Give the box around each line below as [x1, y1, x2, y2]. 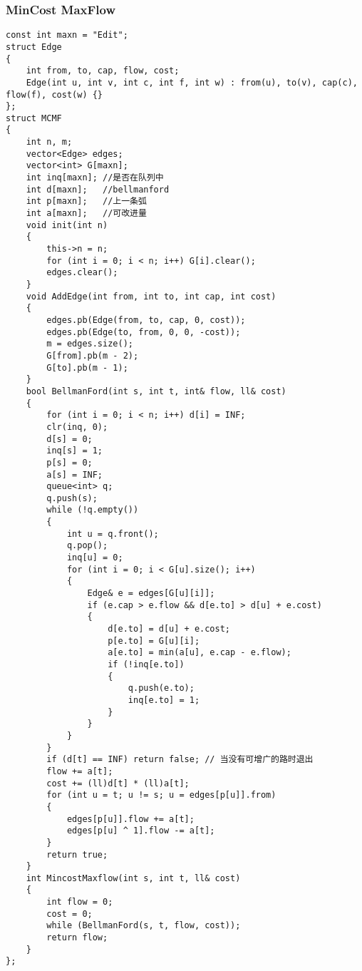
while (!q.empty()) [46, 505, 139, 515]
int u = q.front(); [66, 528, 159, 539]
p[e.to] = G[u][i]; [108, 635, 200, 646]
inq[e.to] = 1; [128, 694, 200, 705]
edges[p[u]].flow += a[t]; [66, 813, 195, 824]
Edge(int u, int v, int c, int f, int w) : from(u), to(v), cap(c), [26, 77, 358, 88]
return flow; [46, 933, 108, 943]
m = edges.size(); [46, 339, 133, 349]
